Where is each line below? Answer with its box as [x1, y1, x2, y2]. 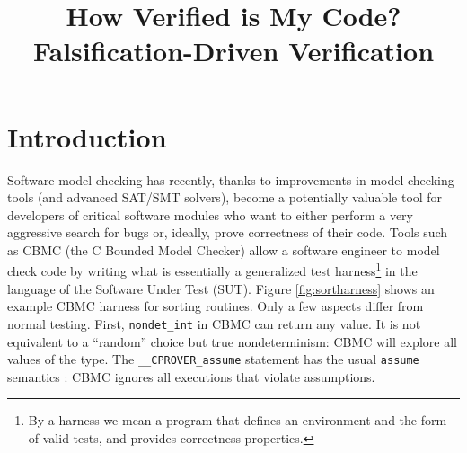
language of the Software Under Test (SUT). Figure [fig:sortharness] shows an [7, 279, 435, 298]
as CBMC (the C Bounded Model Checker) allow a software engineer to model [7, 240, 440, 259]
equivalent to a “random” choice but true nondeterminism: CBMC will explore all [7, 332, 457, 351]
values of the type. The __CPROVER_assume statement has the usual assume [7, 350, 419, 369]
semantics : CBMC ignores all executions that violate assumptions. [7, 367, 375, 386]
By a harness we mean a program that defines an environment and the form [28, 411, 447, 430]
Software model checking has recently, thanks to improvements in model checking [7, 170, 454, 189]
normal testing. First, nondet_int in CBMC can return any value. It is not [7, 314, 421, 333]
